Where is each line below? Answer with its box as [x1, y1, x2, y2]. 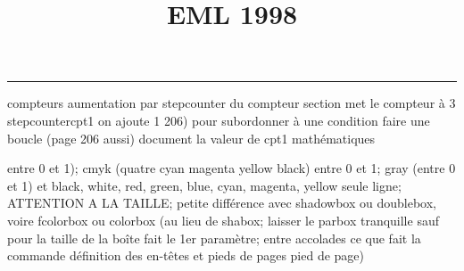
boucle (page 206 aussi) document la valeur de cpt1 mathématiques [7, 128, 376, 147]
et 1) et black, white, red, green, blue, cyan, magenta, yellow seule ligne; [7, 176, 402, 194]
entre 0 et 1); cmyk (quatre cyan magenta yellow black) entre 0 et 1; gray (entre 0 [7, 159, 456, 177]
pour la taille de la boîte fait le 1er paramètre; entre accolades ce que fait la [7, 228, 421, 247]
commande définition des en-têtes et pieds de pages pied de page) [7, 246, 365, 265]
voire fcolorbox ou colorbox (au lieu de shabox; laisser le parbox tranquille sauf [7, 210, 439, 229]
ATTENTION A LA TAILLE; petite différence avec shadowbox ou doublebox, [7, 193, 436, 212]
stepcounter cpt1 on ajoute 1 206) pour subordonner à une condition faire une [7, 111, 430, 129]
